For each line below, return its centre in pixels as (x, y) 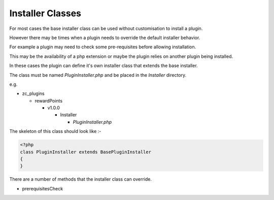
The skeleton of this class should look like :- (55, 131)
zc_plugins (33, 93)
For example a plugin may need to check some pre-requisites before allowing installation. (103, 47)
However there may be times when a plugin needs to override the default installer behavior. (105, 38)
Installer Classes (45, 13)
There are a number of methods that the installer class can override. (81, 179)
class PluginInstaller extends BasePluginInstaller (86, 152)
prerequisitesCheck (43, 188)
